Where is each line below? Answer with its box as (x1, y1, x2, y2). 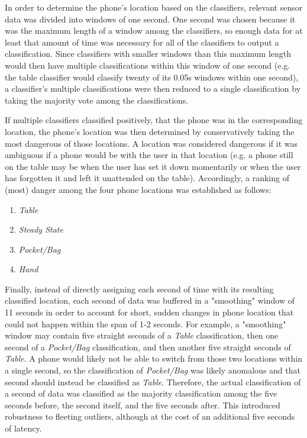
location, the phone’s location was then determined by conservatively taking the (5, 125, 295, 137)
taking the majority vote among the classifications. (5, 94, 189, 106)
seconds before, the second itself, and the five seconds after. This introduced (5, 398, 280, 411)
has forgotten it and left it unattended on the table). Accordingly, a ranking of (5, 172, 289, 184)
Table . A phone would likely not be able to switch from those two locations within (5, 352, 303, 365)
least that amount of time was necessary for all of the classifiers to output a (5, 36, 279, 48)
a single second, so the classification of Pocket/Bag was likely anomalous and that (5, 364, 300, 376)
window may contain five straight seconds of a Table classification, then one (5, 329, 279, 342)
